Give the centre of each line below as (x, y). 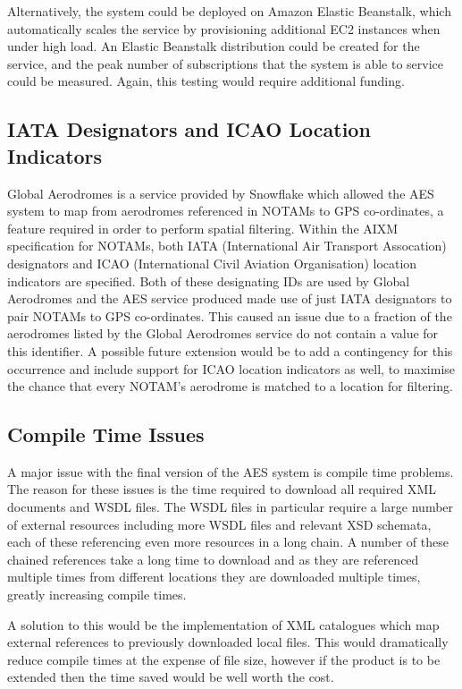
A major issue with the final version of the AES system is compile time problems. (231, 471)
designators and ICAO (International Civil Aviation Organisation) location (212, 263)
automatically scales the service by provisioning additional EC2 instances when (224, 28)
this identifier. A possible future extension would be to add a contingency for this (230, 350)
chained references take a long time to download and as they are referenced (213, 559)
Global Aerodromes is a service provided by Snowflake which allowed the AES (221, 193)
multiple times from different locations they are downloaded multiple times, (214, 577)
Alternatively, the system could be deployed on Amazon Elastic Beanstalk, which (229, 11)
